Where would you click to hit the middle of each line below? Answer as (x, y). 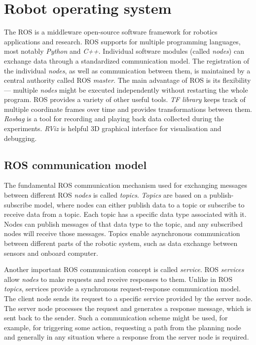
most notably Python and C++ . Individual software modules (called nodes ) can (124, 51)
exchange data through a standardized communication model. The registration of (127, 60)
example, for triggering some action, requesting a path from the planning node (123, 327)
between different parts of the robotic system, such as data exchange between (121, 243)
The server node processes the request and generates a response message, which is (128, 308)
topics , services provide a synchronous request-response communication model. (122, 289)
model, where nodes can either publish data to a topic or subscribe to (139, 204)
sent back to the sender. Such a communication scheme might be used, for (116, 318)
